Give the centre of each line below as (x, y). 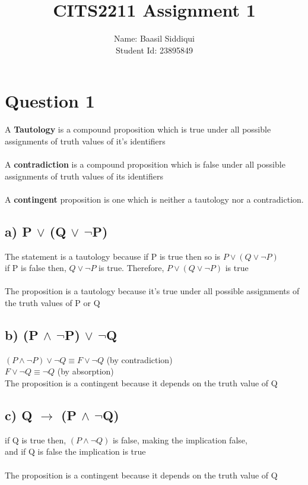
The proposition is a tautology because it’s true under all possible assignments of (152, 291)
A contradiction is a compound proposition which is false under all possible (145, 164)
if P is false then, (36, 268)
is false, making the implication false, (180, 440)
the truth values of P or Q (53, 302)
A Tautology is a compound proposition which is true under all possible (138, 129)
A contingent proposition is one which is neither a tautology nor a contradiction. (154, 199)
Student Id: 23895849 (154, 50)
